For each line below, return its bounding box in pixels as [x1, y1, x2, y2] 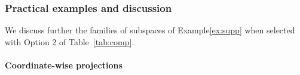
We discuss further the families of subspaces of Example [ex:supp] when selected [5, 24, 295, 36]
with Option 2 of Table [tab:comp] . [5, 35, 134, 48]
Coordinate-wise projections [5, 59, 123, 71]
